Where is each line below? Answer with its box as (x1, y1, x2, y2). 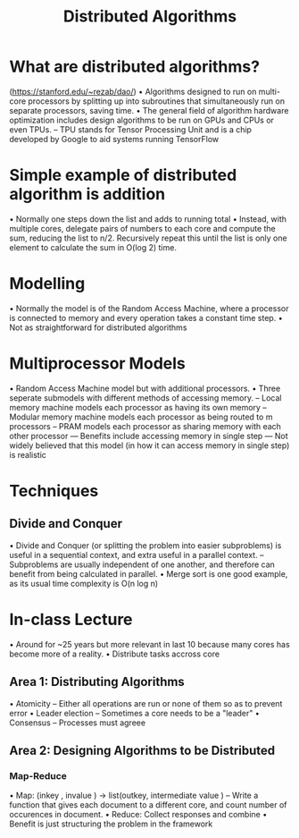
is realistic (9, 449, 47, 460)
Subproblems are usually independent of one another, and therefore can (9, 559, 275, 570)
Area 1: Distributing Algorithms (9, 674, 185, 690)
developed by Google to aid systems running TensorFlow (9, 133, 220, 144)
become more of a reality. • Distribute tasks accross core (9, 648, 220, 659)
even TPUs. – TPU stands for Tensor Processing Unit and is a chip (9, 123, 253, 135)
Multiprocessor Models (9, 353, 186, 373)
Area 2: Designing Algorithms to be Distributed (9, 742, 276, 758)
